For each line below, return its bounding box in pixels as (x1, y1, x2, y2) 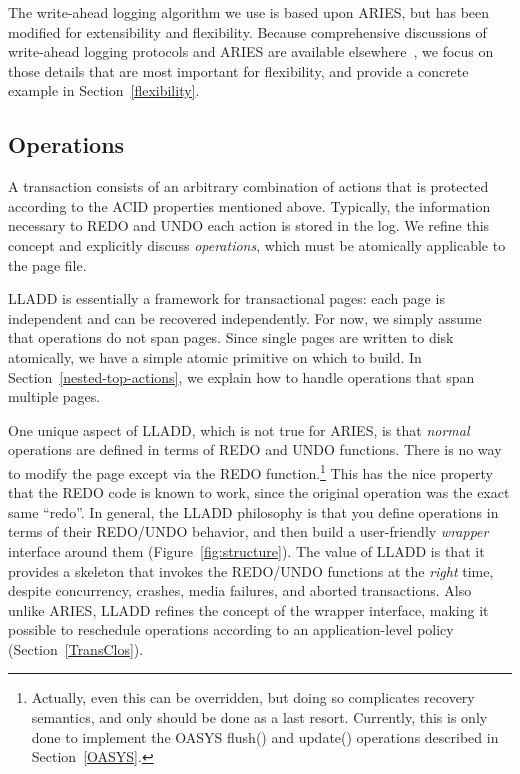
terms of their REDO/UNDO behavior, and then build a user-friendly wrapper (8, 521, 489, 542)
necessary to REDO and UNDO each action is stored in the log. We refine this (8, 215, 490, 236)
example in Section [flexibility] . (8, 80, 200, 101)
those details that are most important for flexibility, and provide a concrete (8, 60, 469, 81)
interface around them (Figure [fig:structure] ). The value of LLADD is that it (8, 540, 485, 561)
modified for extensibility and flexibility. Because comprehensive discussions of (8, 21, 487, 42)
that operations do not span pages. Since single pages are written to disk (8, 327, 454, 348)
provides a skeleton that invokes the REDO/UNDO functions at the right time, (8, 560, 494, 581)
